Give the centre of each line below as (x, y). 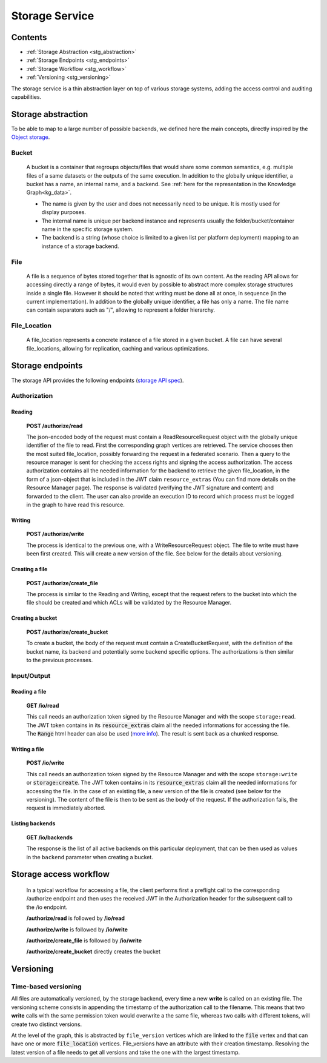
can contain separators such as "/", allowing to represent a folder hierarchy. (121, 310)
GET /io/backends (49, 837)
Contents (29, 37)
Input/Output (31, 676)
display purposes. (64, 212)
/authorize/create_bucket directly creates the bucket (93, 951)
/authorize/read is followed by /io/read (76, 918)
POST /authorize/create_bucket (67, 632)
